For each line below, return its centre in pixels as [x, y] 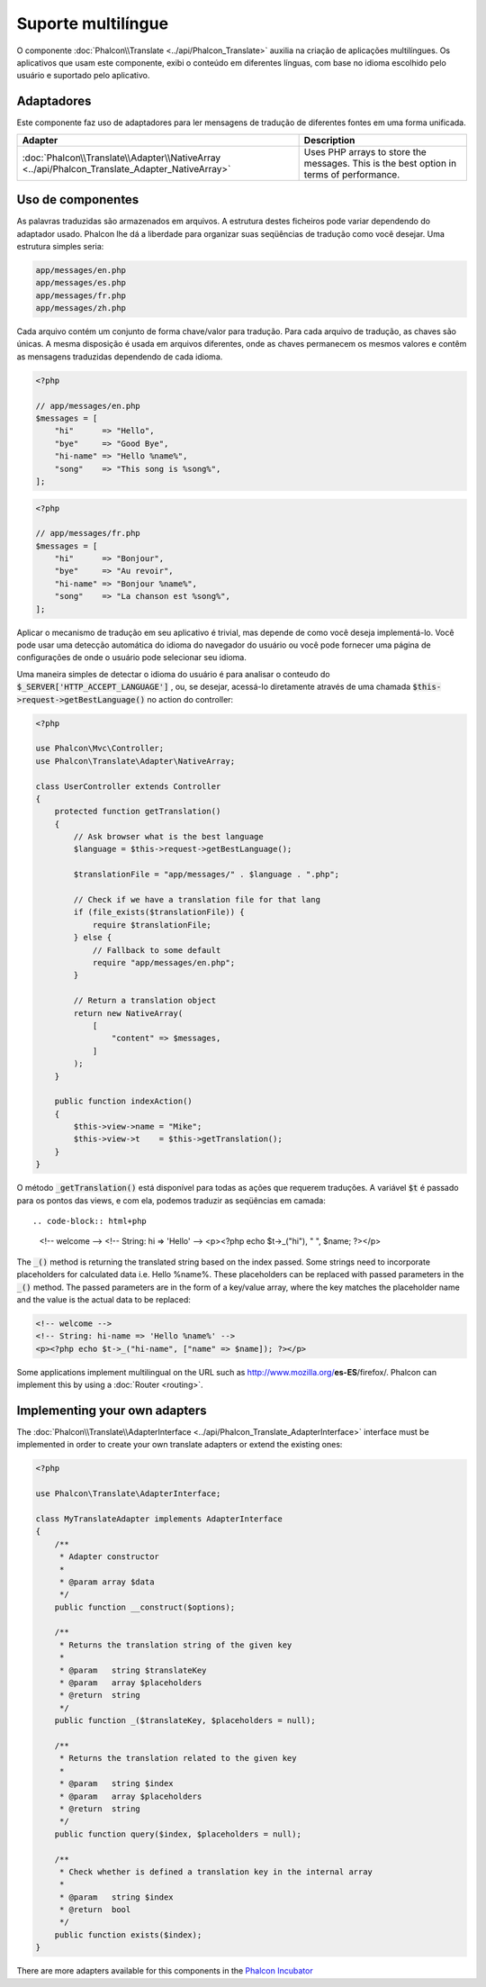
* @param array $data [107, 1582]
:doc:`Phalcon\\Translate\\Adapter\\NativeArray [121, 158]
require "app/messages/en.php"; [164, 962]
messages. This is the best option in [380, 163]
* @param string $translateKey [133, 1670]
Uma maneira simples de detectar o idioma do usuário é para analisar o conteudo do [173, 674]
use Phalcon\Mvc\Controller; [100, 749]
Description [329, 140]
